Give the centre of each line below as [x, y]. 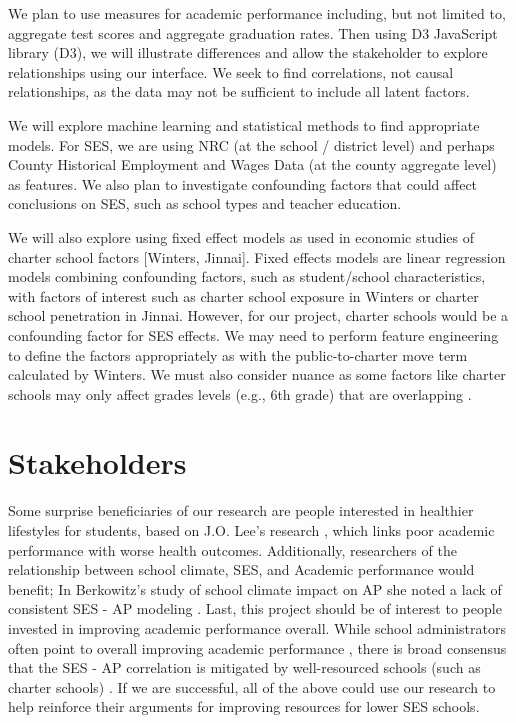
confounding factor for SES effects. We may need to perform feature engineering [253, 334]
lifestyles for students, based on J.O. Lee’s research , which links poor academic [251, 530]
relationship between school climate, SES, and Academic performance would [241, 569]
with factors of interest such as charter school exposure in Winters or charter [243, 295]
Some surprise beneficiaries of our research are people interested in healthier [241, 510]
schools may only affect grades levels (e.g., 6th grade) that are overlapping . [240, 393]
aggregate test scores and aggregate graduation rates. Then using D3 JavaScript [253, 32]
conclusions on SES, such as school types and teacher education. [205, 203]
